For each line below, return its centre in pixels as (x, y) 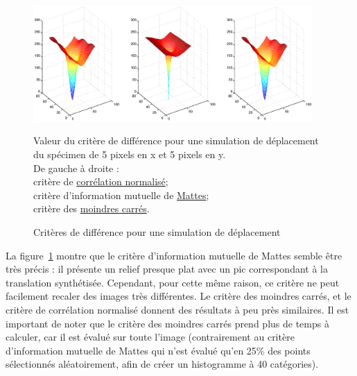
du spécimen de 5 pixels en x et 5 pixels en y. (130, 154)
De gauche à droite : (76, 168)
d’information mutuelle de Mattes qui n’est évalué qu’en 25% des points (158, 350)
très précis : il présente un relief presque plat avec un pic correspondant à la (167, 269)
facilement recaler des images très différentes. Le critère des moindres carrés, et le (178, 296)
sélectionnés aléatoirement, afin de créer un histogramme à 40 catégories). (162, 364)
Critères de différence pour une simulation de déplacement (157, 231)
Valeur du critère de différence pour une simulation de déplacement (176, 140)
